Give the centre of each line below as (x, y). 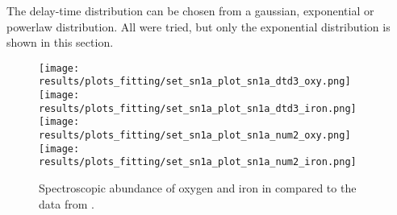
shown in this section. (60, 42)
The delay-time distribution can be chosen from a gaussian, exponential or (190, 10)
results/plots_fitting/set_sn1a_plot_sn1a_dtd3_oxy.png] (195, 82)
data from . (67, 203)
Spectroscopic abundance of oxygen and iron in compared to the (198, 188)
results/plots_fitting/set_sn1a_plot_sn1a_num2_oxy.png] (195, 136)
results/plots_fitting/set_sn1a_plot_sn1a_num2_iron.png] (198, 162)
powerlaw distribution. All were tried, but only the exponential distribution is (198, 26)
